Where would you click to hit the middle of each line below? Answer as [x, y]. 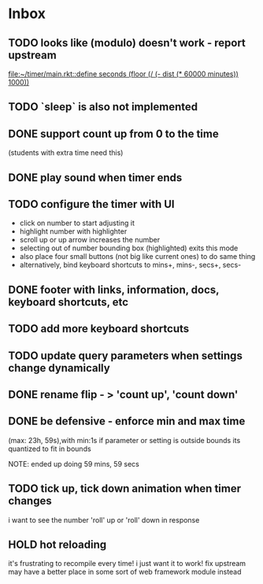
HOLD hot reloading [57, 544]
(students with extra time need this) [66, 153]
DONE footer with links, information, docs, [114, 289]
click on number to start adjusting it [77, 223]
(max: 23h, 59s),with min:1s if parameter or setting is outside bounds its [124, 440]
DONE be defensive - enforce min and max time [127, 421]
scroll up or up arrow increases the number [89, 240]
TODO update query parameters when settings [125, 355]
